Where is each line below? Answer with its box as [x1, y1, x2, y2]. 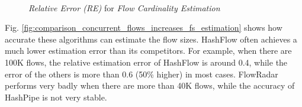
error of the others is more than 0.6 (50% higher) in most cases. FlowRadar [5, 67, 278, 80]
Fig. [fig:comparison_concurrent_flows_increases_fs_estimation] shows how [5, 21, 282, 34]
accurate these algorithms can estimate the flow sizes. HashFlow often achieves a [5, 33, 297, 45]
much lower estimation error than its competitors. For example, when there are [5, 44, 292, 57]
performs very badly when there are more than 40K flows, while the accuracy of [5, 79, 295, 92]
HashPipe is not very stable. [5, 90, 107, 103]
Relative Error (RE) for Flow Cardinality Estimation [28, 1, 220, 14]
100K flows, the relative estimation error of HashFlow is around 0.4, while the [5, 56, 288, 68]
